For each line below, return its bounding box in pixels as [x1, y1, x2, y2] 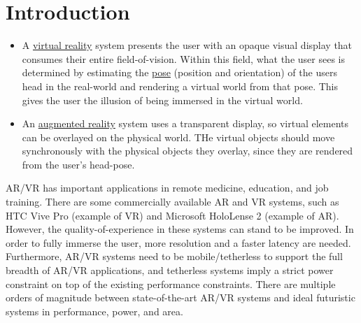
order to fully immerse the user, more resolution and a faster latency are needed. [6, 235, 351, 250]
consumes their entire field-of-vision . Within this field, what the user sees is [22, 51, 345, 66]
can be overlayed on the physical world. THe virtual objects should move [22, 129, 335, 144]
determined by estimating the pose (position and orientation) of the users [22, 65, 337, 80]
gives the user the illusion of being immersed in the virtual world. [22, 92, 303, 107]
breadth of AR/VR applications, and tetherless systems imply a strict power [6, 263, 334, 278]
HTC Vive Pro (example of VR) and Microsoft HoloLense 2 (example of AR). [6, 208, 339, 222]
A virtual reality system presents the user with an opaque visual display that [22, 38, 353, 52]
